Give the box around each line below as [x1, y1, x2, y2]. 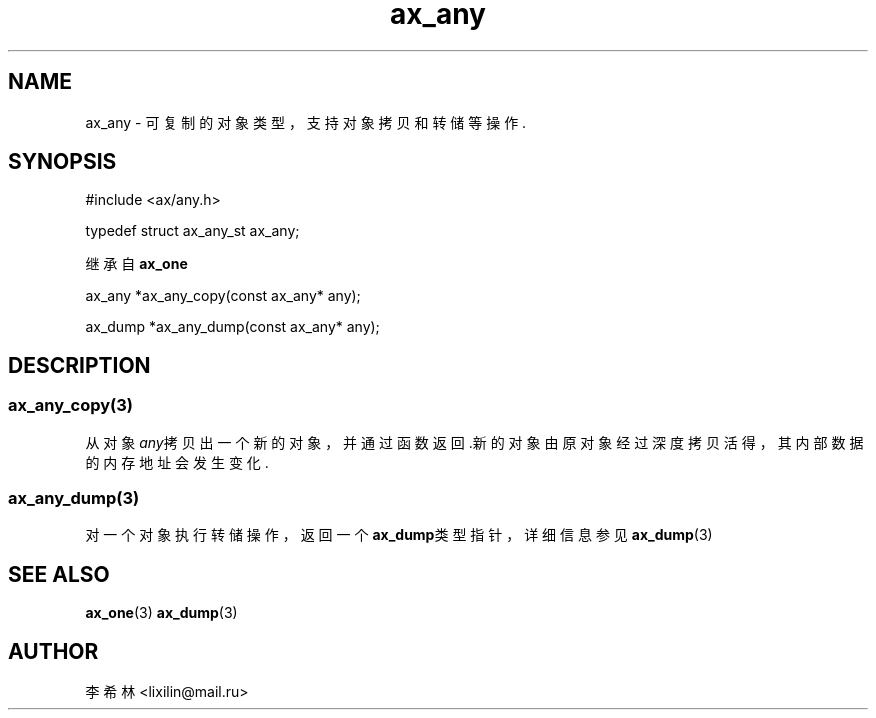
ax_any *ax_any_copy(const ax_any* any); [85, 287, 361, 305]
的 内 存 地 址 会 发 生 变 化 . [85, 453, 269, 471]
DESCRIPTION [8, 352, 151, 378]
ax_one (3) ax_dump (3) [85, 604, 238, 622]
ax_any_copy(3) [8, 395, 133, 416]
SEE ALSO [8, 561, 110, 587]
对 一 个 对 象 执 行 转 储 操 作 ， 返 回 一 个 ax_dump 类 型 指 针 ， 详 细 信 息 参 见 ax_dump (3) [85, 526, 713, 544]
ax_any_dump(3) [8, 488, 140, 509]
